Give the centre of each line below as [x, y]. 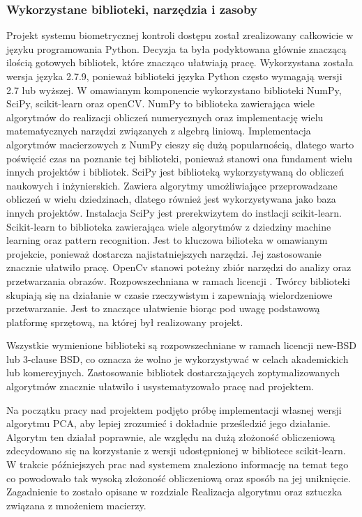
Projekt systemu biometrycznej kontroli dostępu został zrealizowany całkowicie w [180, 35]
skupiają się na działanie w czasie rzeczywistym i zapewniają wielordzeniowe [169, 294]
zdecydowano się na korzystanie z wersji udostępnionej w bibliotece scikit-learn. [176, 450]
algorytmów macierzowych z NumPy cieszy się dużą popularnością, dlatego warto [180, 144]
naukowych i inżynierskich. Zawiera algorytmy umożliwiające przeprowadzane [172, 185]
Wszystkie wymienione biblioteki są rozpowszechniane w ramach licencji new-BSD [182, 345]
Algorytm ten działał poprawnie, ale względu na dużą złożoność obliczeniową [171, 437]
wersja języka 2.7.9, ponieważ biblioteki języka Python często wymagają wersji [174, 76]
